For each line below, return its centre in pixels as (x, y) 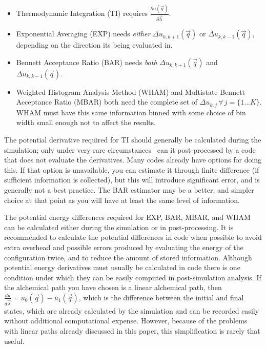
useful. (14, 341)
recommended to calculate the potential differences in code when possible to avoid (133, 237)
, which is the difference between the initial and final (161, 297)
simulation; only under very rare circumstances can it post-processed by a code (130, 149)
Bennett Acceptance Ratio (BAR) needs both (87, 62)
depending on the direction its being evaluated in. (94, 45)
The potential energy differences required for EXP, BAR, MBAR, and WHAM (127, 217)
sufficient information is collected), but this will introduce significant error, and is (132, 180)
